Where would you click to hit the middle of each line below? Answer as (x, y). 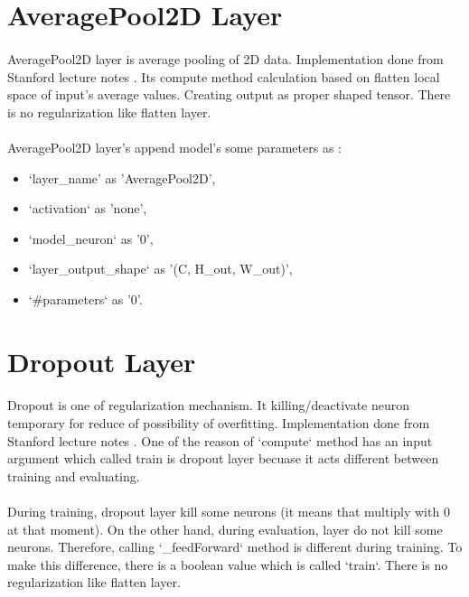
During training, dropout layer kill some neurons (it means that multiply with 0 (229, 512)
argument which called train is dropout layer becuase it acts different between (223, 458)
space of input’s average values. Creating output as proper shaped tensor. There (229, 94)
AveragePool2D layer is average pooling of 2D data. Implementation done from (225, 58)
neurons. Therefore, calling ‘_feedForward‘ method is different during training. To (235, 547)
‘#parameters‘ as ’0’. (85, 298)
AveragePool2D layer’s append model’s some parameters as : (174, 147)
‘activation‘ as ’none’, (88, 208)
